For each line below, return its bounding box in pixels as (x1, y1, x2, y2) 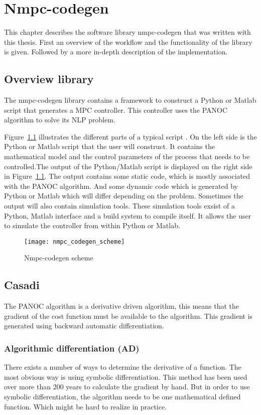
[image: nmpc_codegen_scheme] (24, 238, 125, 245)
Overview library (4, 71, 94, 87)
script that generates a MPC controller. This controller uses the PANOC (4, 104, 228, 115)
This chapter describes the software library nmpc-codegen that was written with (4, 27, 251, 37)
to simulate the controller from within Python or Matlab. (4, 220, 180, 231)
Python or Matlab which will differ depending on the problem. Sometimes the (4, 190, 243, 201)
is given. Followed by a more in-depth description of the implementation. (4, 46, 228, 57)
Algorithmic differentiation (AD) (4, 341, 140, 354)
